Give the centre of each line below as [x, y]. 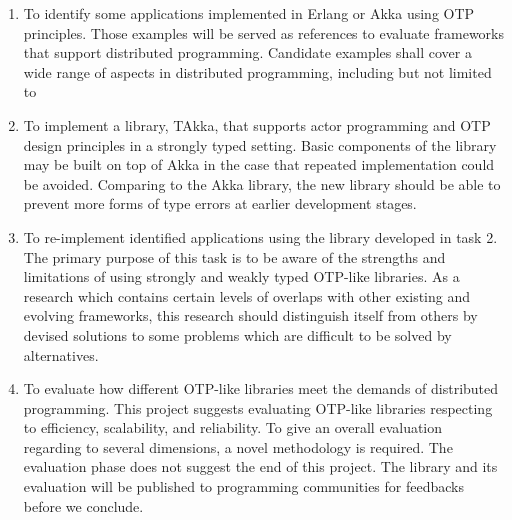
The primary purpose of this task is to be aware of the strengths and [234, 256]
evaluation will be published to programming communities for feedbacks [243, 486]
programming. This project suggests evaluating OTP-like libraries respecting [258, 407]
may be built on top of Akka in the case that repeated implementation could [259, 164]
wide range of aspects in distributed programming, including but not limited [257, 71]
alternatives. [61, 354]
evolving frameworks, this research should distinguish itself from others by [250, 315]
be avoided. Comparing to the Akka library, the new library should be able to [262, 183]
